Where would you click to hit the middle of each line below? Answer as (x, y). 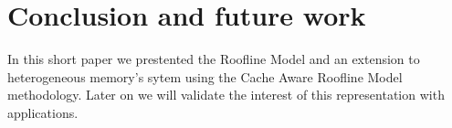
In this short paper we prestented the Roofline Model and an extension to (214, 59)
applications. (43, 112)
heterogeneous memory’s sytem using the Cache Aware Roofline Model (205, 76)
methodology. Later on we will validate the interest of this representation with (226, 95)
